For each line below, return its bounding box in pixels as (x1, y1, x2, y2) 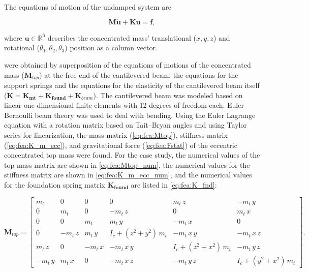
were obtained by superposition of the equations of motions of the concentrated (4, 59, 251, 70)
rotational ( (4, 42, 40, 53)
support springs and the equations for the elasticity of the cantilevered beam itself (4, 80, 260, 90)
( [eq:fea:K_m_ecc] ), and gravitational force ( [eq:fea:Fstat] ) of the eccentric (4, 139, 237, 150)
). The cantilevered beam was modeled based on (93, 89, 243, 100)
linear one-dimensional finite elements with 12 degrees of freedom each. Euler (4, 100, 244, 110)
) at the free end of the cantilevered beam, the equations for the (39, 69, 238, 80)
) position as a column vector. (65, 42, 158, 53)
